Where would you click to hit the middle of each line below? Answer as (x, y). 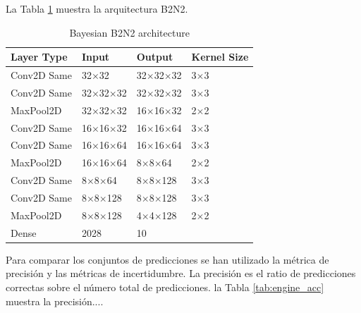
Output (155, 57)
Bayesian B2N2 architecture (129, 32)
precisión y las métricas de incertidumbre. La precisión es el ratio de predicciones (181, 273)
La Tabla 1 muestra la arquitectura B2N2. (97, 8)
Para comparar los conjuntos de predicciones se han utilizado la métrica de (167, 259)
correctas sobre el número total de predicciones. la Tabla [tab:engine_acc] (165, 287)
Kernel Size (220, 57)
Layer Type (39, 57)
